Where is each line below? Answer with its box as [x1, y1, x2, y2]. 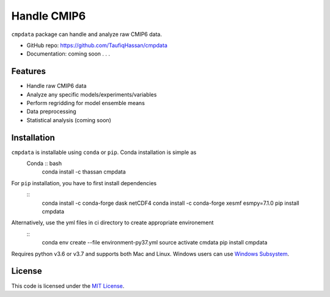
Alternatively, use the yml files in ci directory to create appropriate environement [11, 219, 214, 226]
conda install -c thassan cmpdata [42, 168, 127, 175]
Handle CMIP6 [11, 9, 86, 23]
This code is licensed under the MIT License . [11, 282, 125, 290]
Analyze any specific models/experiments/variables [26, 90, 157, 98]
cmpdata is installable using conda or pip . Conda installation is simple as [11, 148, 197, 156]
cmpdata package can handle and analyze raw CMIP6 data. [11, 31, 162, 38]
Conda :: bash [26, 159, 62, 167]
